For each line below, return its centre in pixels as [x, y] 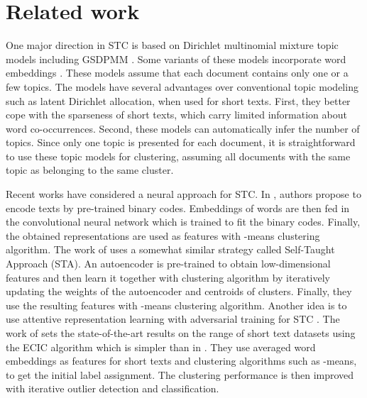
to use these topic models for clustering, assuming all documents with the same [178, 156]
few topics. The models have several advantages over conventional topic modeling [182, 86]
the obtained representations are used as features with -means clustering [163, 235]
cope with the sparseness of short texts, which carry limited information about [176, 115]
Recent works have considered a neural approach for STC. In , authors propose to [183, 194]
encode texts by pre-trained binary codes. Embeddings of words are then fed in [178, 208]
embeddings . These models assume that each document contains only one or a [177, 73]
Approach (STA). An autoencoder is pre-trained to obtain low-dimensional [168, 264]
